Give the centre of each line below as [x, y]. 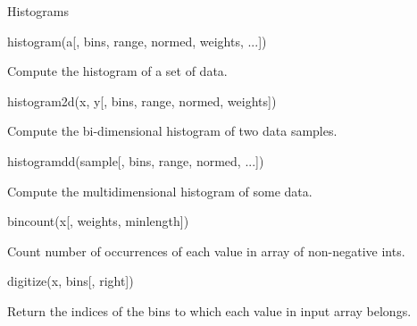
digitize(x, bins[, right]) [71, 281]
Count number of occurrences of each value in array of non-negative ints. [206, 251]
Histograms [38, 11]
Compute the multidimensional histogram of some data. [160, 191]
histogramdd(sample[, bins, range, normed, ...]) [136, 160]
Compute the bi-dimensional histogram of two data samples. [172, 131]
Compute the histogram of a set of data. [117, 71]
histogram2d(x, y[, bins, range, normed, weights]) [142, 100]
